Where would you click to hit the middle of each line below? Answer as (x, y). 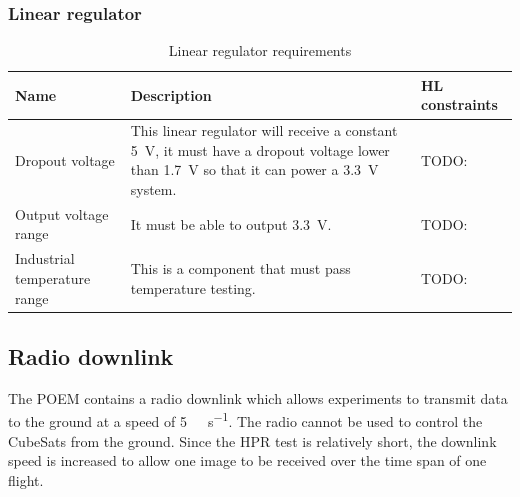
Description (171, 94)
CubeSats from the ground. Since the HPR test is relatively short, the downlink (252, 440)
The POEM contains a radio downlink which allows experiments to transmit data (258, 397)
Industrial (45, 258)
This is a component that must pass (240, 268)
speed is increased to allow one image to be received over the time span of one (247, 460)
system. (153, 189)
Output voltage (62, 213)
